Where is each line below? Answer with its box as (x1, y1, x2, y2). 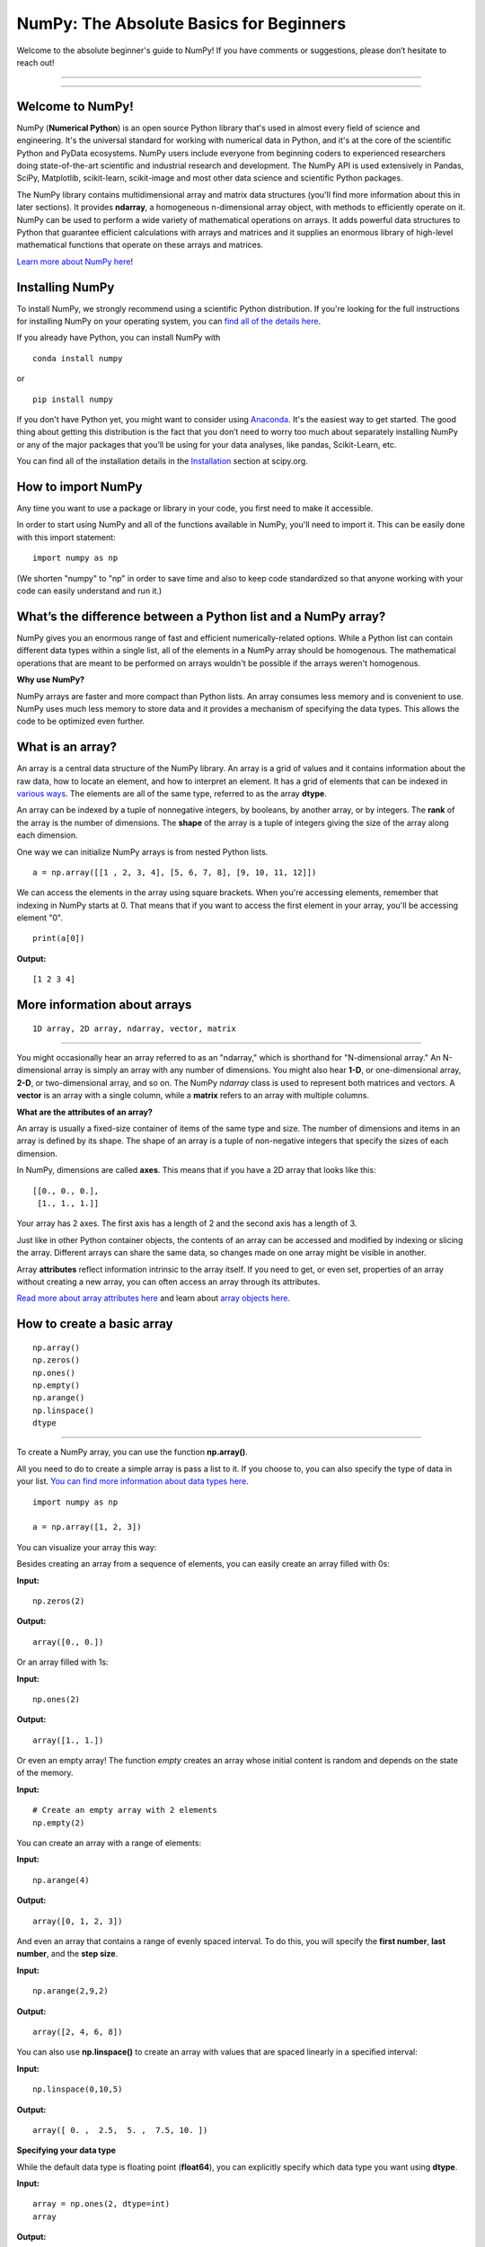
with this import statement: (16, 531, 116, 543)
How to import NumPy (16, 479, 143, 494)
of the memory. (16, 1767, 74, 1779)
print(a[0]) (32, 933, 85, 944)
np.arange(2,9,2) (32, 1986, 109, 1996)
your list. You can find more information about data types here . (16, 1476, 249, 1487)
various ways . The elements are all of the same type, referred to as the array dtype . (16, 787, 327, 799)
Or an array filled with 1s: (16, 1656, 109, 1667)
